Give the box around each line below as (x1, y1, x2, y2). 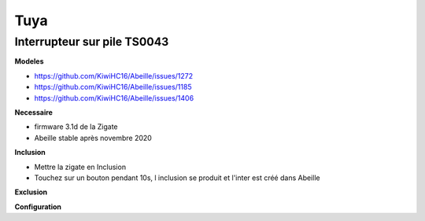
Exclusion (14, 187, 48, 197)
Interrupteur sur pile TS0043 (14, 35, 169, 49)
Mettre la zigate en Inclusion (34, 162, 126, 171)
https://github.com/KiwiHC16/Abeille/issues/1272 (34, 71, 194, 80)
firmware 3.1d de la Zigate (34, 122, 118, 131)
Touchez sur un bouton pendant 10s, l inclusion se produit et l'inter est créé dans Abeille (34, 173, 320, 182)
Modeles (14, 57, 44, 66)
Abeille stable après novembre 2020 (34, 133, 153, 142)
